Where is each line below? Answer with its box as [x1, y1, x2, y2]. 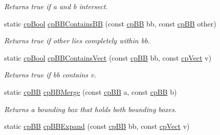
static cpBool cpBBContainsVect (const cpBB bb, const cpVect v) [4, 52, 211, 63]
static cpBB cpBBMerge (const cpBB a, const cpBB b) [4, 86, 177, 97]
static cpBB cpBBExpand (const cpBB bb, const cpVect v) [4, 121, 190, 131]
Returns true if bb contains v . [4, 69, 96, 80]
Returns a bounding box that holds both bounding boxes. [4, 103, 177, 114]
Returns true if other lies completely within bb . [4, 35, 150, 46]
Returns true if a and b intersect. [4, 1, 108, 11]
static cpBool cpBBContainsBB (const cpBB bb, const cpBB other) [4, 18, 216, 29]
